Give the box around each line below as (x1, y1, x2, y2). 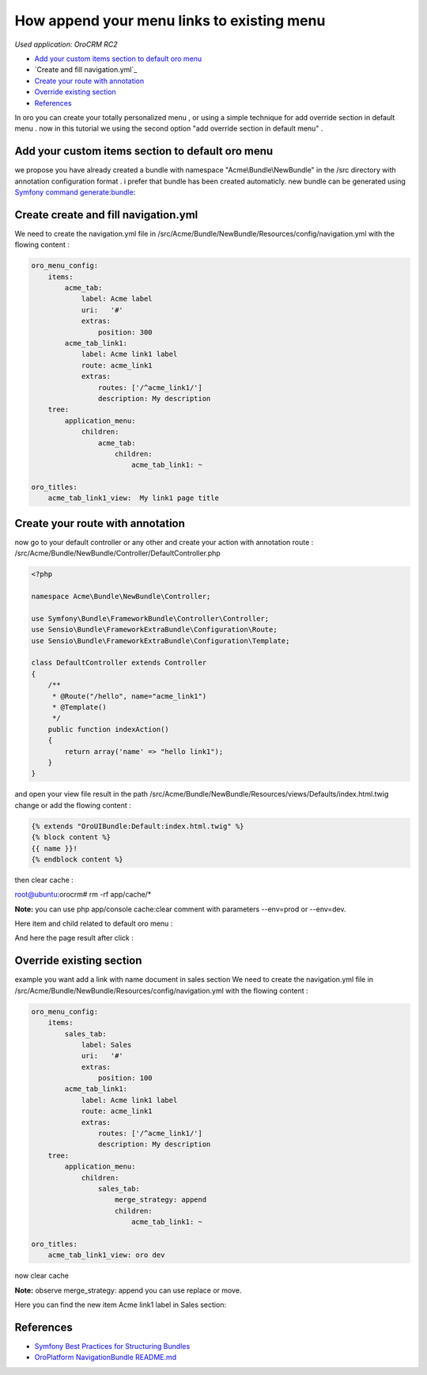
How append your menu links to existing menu (14, 12, 326, 29)
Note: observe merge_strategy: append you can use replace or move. (14, 1286, 242, 1295)
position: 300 (97, 328, 153, 336)
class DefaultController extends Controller (31, 658, 207, 668)
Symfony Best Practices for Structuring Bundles (34, 1341, 191, 1350)
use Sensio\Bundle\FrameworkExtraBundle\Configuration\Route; (31, 625, 278, 634)
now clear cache (14, 1271, 69, 1281)
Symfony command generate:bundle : (14, 187, 136, 197)
